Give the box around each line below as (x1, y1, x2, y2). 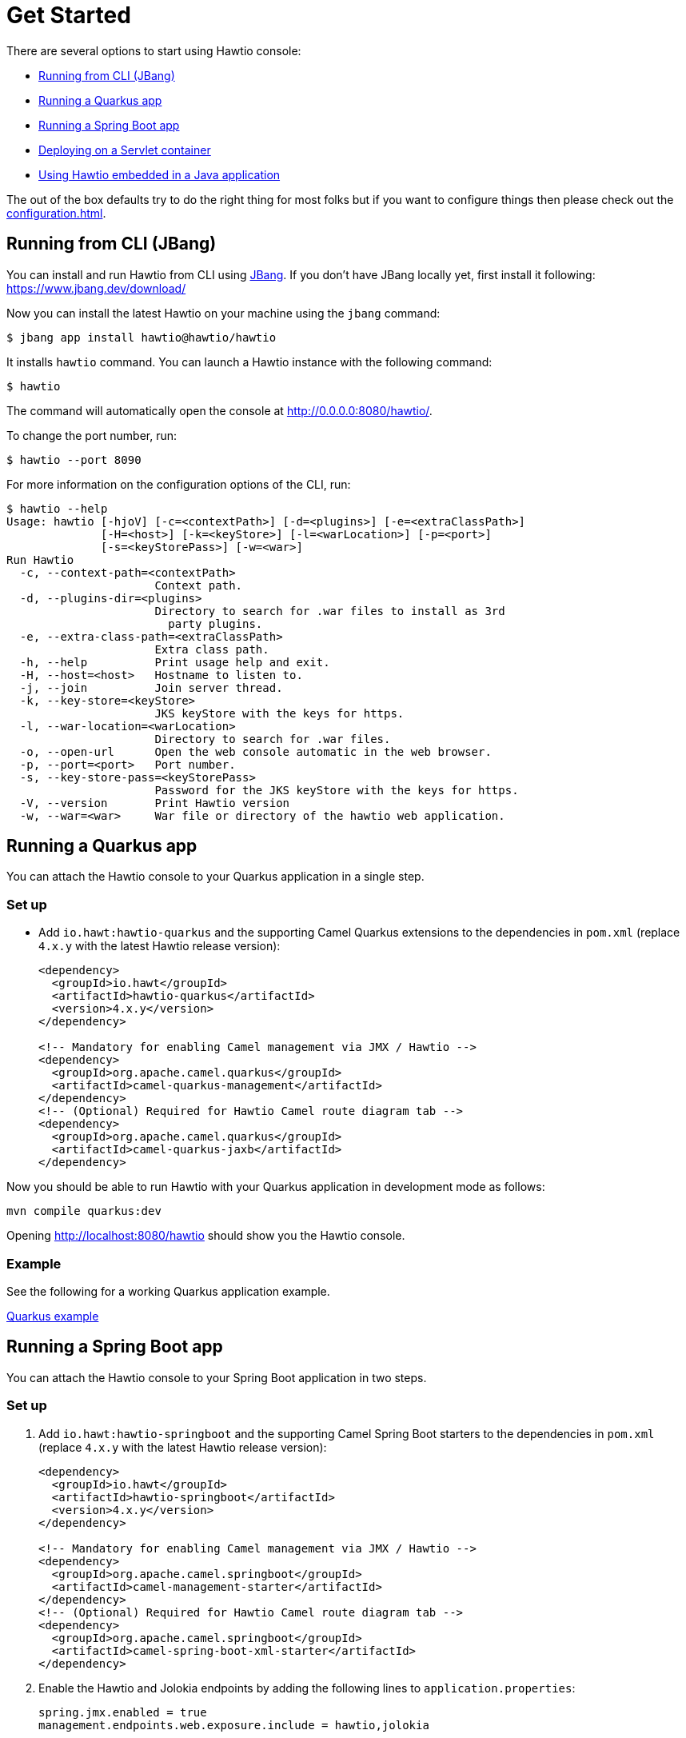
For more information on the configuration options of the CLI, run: (6, 477, 351, 491)
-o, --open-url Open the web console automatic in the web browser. (19, 745, 492, 758)
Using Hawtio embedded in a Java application (38, 167, 281, 182)
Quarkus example (6, 1308, 99, 1323)
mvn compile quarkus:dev (6, 1205, 162, 1218)
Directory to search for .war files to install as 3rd (154, 604, 505, 617)
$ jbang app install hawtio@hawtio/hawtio (6, 330, 277, 344)
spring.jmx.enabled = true (38, 1705, 207, 1719)
